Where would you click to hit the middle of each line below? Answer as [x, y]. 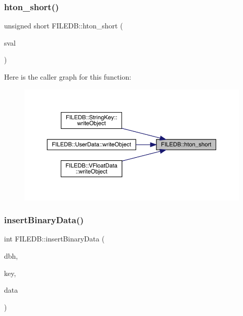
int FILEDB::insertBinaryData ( [54, 239]
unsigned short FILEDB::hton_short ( [64, 26]
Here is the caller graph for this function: [68, 77]
